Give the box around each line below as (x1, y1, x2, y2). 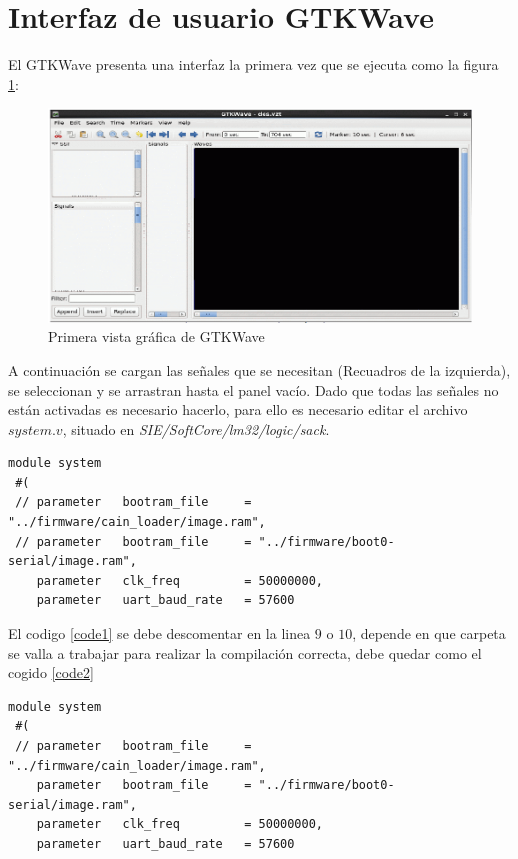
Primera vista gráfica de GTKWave (48, 326, 265, 347)
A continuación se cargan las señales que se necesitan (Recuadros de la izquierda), (8, 359, 511, 380)
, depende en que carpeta (352, 623, 506, 644)
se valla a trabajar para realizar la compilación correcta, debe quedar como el (8, 642, 482, 663)
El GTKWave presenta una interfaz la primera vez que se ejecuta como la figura (8, 54, 499, 75)
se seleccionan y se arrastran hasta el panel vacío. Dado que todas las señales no (8, 379, 499, 400)
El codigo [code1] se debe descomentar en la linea (8, 623, 311, 644)
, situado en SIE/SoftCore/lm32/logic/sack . (62, 418, 330, 439)
